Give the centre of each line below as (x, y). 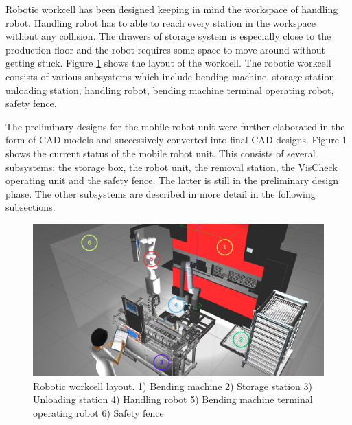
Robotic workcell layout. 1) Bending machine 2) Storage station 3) (173, 386)
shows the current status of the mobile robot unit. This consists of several (161, 153)
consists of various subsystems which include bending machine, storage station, (172, 76)
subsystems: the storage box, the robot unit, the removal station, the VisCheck (172, 166)
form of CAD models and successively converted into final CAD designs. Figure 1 (176, 140)
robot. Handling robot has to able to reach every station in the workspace (161, 22)
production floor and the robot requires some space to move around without (165, 49)
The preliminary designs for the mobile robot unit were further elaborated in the (175, 126)
